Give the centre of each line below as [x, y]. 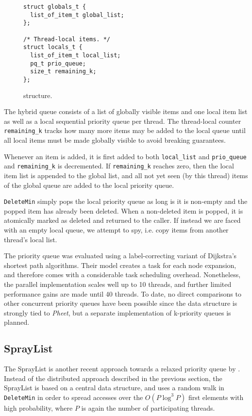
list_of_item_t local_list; [76, 55]
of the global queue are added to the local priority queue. [89, 185]
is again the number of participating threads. [148, 408]
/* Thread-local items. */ [67, 39]
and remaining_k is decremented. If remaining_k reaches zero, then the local [119, 166]
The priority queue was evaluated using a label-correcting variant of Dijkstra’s [120, 256]
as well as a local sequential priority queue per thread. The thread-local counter [123, 121]
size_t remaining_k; [63, 72]
